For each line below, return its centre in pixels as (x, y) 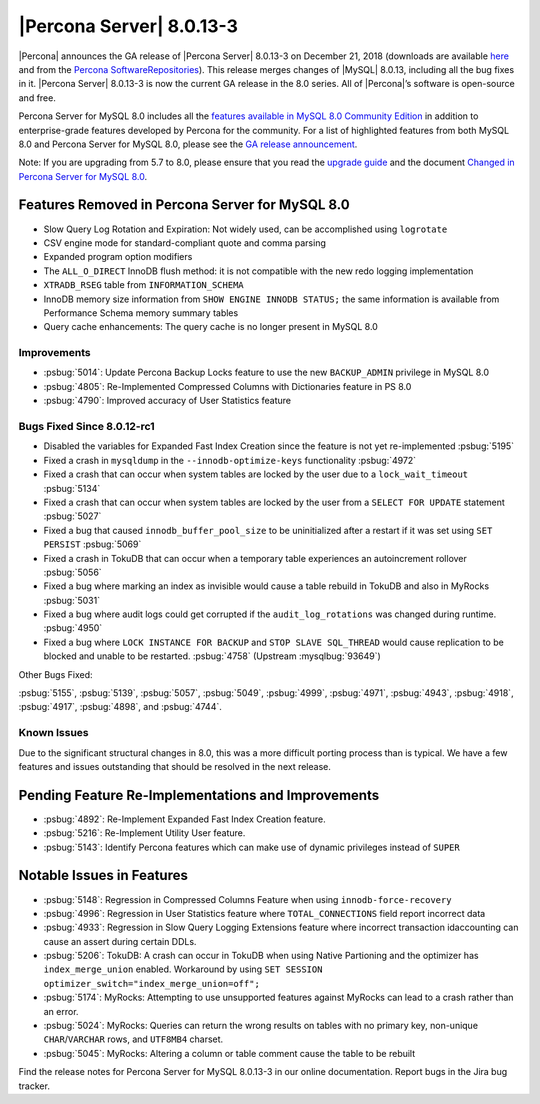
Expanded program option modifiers (118, 257)
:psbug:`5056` (72, 572)
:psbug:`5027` (72, 516)
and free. (37, 97)
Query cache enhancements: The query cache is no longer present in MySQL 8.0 (211, 327)
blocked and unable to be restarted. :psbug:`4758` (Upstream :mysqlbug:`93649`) (212, 656)
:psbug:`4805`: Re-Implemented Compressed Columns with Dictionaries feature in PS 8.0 (227, 386)
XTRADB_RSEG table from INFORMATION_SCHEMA (143, 285)
